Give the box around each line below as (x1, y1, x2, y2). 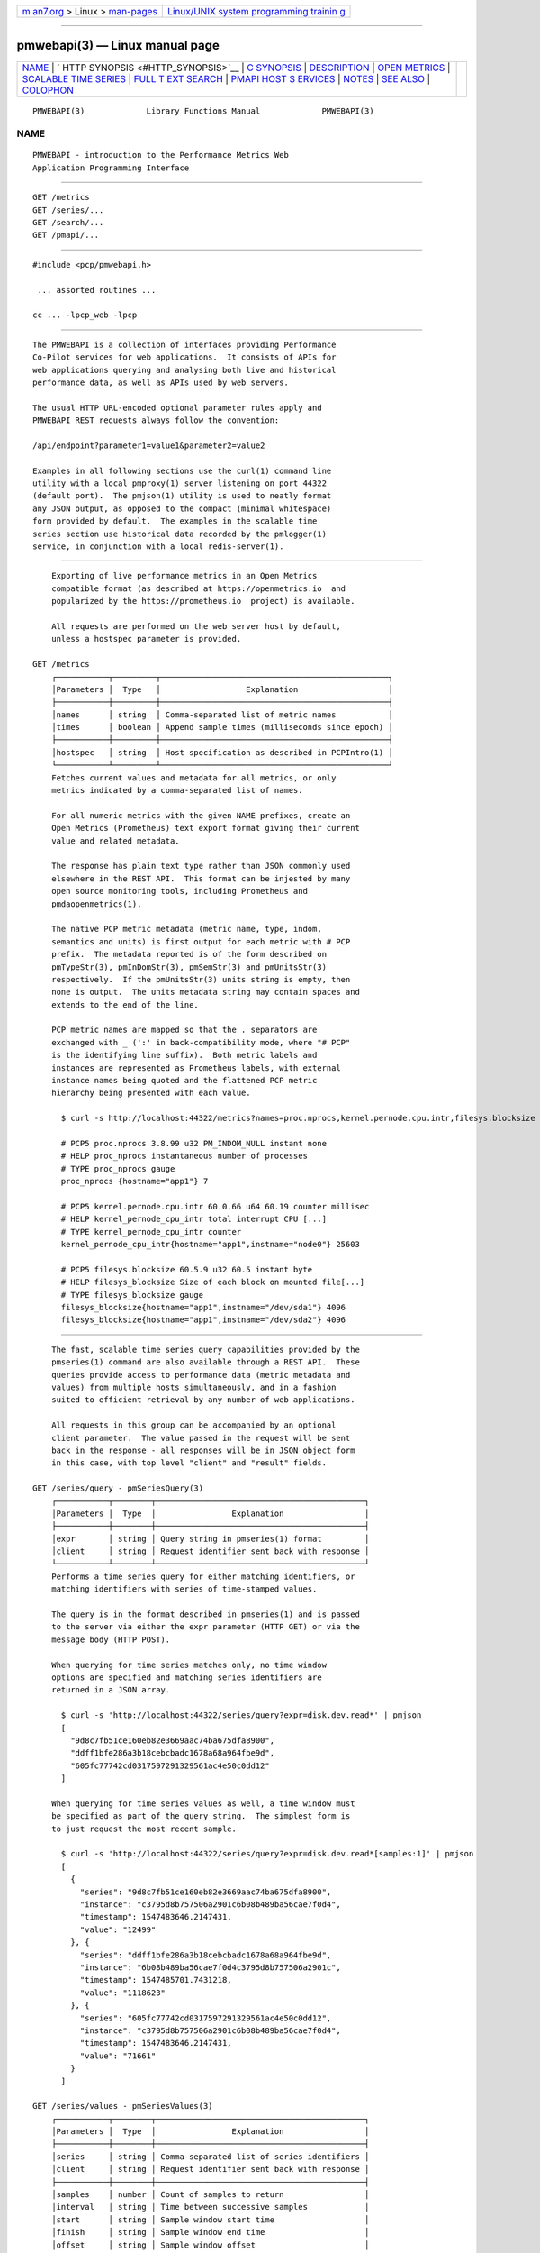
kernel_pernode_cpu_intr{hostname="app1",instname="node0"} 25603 (60, 1239, 360, 1250)
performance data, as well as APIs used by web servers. (32, 377, 290, 388)
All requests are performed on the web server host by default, (50, 621, 341, 631)
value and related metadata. (50, 835, 180, 846)
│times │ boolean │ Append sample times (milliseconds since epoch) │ (50, 722, 393, 733)
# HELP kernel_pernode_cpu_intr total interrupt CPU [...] (60, 1214, 328, 1225)
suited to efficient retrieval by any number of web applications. (50, 1395, 355, 1405)
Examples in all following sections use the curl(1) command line (32, 465, 332, 476)
